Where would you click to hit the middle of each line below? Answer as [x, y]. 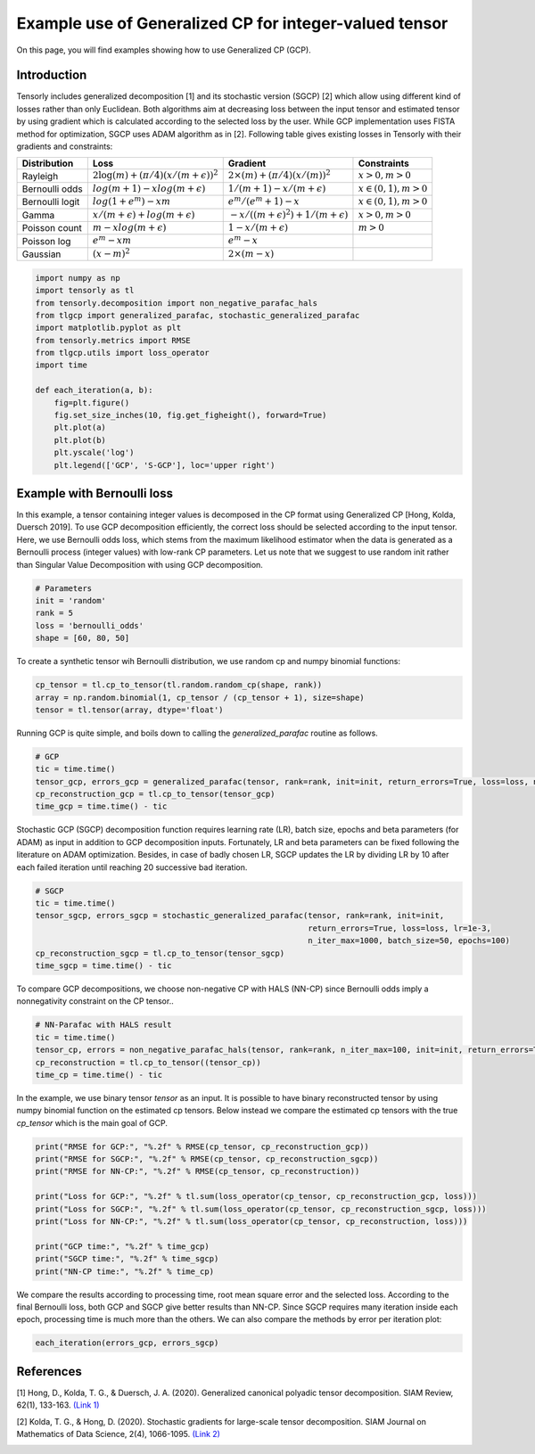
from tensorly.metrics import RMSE [113, 340]
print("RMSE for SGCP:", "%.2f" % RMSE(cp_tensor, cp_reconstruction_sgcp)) [207, 1159]
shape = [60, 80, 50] [82, 638]
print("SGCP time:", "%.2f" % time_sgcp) [127, 1259]
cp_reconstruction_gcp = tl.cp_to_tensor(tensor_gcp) [155, 794]
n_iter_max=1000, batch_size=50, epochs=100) [409, 941]
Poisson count [52, 228]
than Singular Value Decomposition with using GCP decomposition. [140, 564]
